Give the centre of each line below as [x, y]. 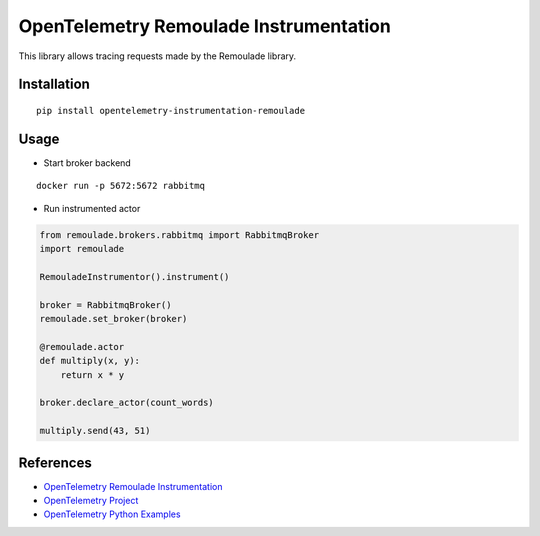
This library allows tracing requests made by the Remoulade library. [157, 56]
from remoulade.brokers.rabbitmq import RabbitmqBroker [179, 234]
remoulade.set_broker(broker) [113, 318]
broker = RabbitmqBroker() [105, 304]
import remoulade [82, 249]
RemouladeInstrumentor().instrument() [134, 276]
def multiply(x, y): [89, 361]
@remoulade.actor [82, 346]
